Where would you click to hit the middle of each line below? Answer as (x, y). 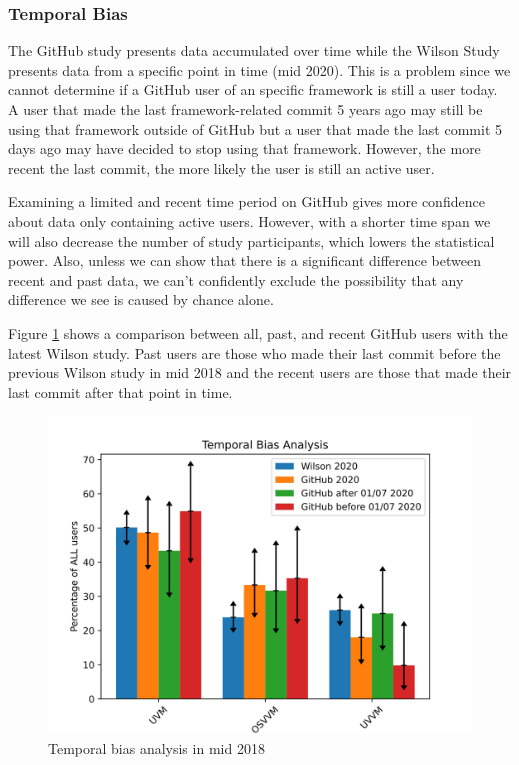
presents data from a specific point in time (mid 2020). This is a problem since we (259, 69)
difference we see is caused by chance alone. (141, 299)
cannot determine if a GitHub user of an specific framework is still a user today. (253, 89)
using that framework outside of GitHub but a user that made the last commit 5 (255, 128)
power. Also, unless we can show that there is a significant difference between (245, 260)
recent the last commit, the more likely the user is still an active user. (221, 167)
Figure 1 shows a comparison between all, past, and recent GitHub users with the (258, 332)
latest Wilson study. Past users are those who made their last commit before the (254, 352)
